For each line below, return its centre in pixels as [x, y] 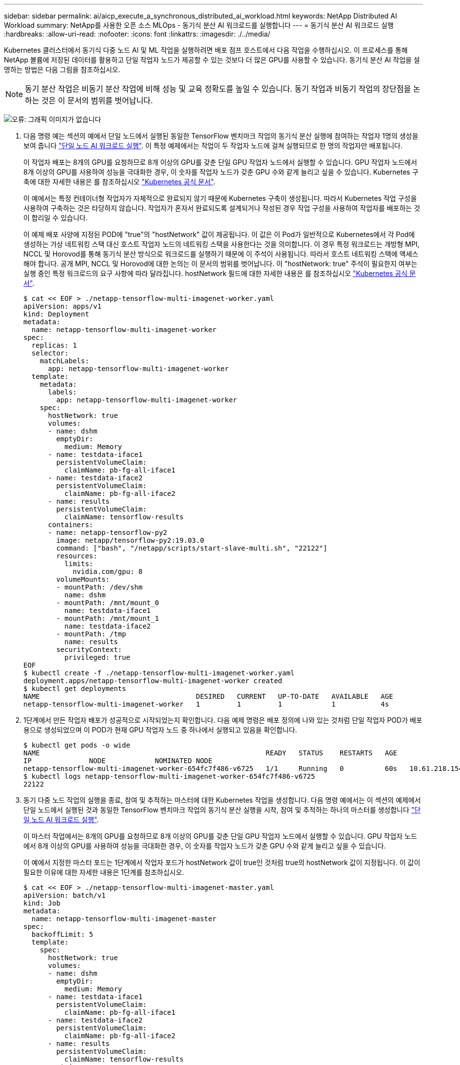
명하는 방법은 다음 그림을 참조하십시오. [62, 69]
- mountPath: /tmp [91, 634]
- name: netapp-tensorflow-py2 [108, 532]
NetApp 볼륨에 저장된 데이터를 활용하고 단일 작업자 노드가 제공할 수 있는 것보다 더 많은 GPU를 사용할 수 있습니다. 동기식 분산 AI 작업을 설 [212, 60]
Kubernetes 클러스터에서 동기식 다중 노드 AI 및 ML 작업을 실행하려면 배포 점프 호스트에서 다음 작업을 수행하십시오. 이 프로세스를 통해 [206, 50]
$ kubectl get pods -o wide [77, 745]
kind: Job [42, 903]
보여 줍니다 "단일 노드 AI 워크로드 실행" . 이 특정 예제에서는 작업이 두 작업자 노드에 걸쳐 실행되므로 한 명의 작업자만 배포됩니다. [213, 146]
